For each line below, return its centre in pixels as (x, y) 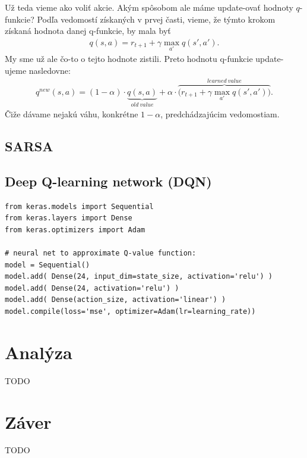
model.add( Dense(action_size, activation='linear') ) (115, 300)
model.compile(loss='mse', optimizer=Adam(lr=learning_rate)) (130, 312)
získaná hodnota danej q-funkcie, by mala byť (88, 31)
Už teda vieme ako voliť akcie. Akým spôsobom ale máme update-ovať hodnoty (149, 7)
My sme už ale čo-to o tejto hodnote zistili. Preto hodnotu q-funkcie (129, 59)
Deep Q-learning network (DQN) (108, 181)
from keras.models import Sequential (79, 206)
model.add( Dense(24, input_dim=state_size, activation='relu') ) (139, 277)
